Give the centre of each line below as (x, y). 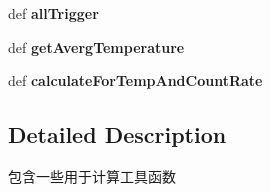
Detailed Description (117, 134)
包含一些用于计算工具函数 (92, 175)
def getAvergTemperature (96, 46)
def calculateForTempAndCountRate (135, 80)
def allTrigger (53, 13)
